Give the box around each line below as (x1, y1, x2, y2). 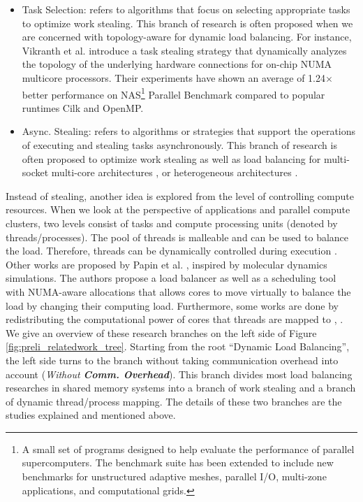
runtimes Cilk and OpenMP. (22, 100, 144, 115)
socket (22, 165, 49, 180)
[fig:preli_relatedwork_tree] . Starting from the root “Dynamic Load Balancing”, (6, 339, 350, 354)
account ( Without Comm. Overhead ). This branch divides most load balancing (6, 366, 353, 381)
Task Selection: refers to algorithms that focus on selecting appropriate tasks (22, 2, 350, 16)
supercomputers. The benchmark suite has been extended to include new (22, 455, 334, 470)
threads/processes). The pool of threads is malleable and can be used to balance (6, 229, 349, 244)
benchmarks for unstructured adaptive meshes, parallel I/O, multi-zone (22, 469, 327, 484)
